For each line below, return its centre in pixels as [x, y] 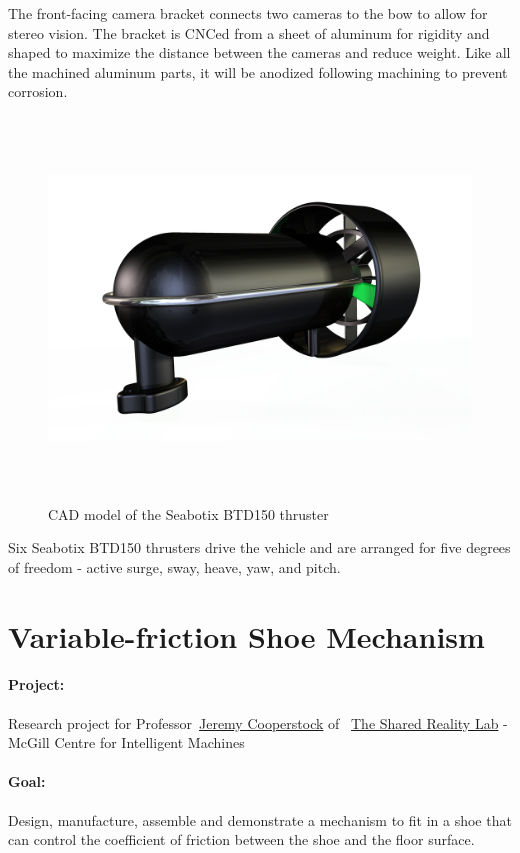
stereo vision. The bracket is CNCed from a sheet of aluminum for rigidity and [249, 32]
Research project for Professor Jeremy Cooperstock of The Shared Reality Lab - [258, 722]
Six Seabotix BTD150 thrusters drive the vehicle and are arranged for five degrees [259, 547]
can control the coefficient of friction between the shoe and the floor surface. [241, 839]
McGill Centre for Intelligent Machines [126, 742]
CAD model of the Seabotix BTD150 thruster [188, 513]
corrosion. [38, 91]
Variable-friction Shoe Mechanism [246, 635]
